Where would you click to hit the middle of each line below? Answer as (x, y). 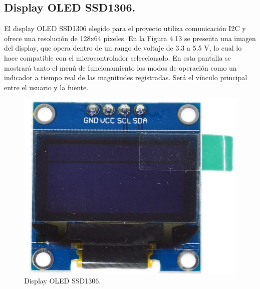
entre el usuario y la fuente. (46, 87)
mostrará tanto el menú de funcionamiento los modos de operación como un (120, 67)
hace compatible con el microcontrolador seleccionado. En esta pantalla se (117, 57)
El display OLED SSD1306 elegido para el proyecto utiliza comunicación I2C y (125, 28)
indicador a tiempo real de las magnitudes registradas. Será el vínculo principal (126, 77)
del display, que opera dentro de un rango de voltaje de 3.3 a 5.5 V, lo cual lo (123, 48)
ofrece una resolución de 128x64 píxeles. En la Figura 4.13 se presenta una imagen (130, 38)
